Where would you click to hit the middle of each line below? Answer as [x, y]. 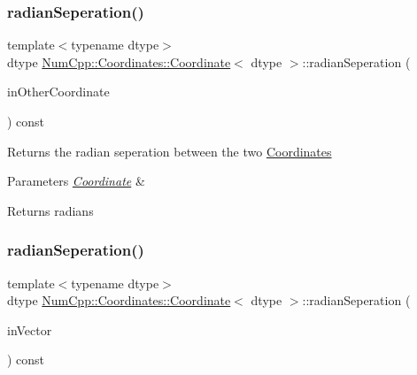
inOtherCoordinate [58, 92]
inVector [30, 329]
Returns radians [50, 210]
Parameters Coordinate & [76, 181]
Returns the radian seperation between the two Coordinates [170, 151]
